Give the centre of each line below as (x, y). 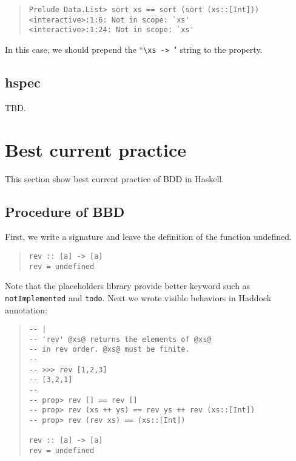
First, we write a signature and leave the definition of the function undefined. (149, 237)
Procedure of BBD (65, 211)
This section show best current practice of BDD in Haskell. (115, 178)
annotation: (26, 309)
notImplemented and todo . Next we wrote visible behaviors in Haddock (138, 297)
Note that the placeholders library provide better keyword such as (128, 286)
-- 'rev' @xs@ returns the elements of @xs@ (120, 339)
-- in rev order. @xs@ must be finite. (109, 350)
